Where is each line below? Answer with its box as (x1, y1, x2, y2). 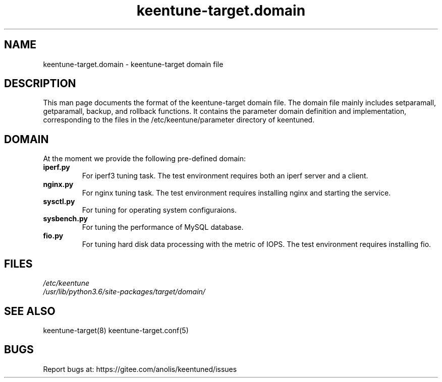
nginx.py (43, 180, 74, 189)
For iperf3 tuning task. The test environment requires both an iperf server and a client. (82, 171, 368, 180)
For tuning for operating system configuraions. (82, 206, 237, 215)
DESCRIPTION (4, 77, 76, 90)
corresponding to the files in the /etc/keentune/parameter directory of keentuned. (43, 115, 315, 124)
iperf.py (43, 163, 70, 172)
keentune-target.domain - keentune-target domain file (43, 59, 224, 69)
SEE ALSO (4, 304, 56, 317)
